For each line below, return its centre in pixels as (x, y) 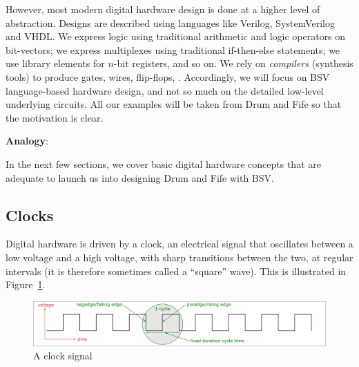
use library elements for (55, 63)
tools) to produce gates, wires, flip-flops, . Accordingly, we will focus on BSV (168, 76)
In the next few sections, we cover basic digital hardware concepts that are (163, 163)
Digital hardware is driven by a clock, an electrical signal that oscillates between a (179, 244)
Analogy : (27, 141)
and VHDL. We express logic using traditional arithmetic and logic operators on (176, 36)
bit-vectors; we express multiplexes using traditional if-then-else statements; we (173, 49)
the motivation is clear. (55, 117)
